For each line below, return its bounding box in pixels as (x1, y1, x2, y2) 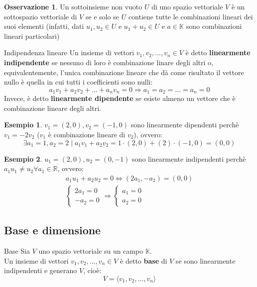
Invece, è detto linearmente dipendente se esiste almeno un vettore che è (4, 93, 236, 103)
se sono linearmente (175, 255, 236, 266)
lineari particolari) (4, 30, 60, 41)
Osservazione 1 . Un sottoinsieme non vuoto (4, 1, 142, 11)
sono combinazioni (186, 21, 242, 31)
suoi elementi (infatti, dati (4, 21, 84, 31)
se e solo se (85, 11, 119, 21)
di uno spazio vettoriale (151, 1, 223, 11)
